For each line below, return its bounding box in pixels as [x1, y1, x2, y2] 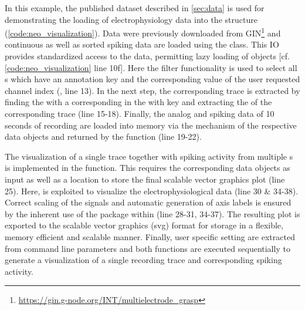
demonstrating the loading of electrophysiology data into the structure [5, 13, 257, 25]
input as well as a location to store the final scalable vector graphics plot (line [5, 173, 285, 185]
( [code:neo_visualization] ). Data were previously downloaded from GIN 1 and [5, 25, 281, 39]
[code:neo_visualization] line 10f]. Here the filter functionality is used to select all [5, 61, 297, 73]
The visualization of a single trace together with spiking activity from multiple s [5, 150, 293, 162]
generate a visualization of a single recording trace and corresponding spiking [5, 254, 282, 266]
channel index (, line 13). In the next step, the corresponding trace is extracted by [5, 84, 300, 96]
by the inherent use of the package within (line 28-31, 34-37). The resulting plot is [5, 207, 300, 220]
